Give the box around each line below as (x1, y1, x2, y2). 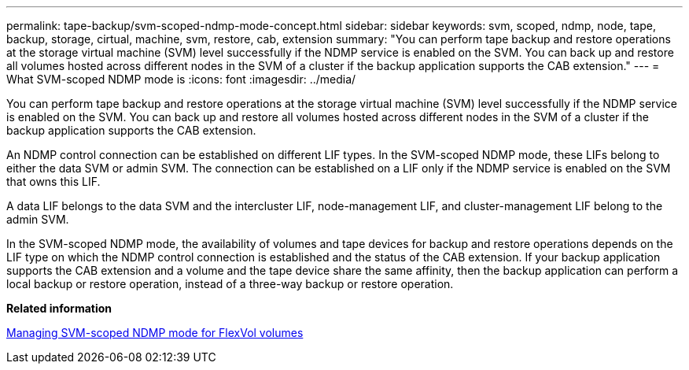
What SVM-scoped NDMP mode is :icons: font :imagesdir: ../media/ (6, 72, 356, 86)
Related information (6, 302, 112, 315)
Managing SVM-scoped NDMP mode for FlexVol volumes (6, 326, 304, 339)
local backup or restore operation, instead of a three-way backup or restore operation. (6, 277, 454, 290)
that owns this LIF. (6, 175, 101, 188)
